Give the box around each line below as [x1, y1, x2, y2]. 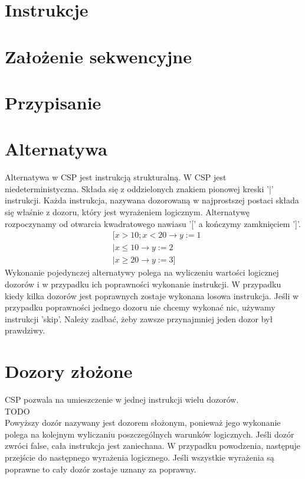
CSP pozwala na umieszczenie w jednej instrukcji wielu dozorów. [5, 393, 239, 405]
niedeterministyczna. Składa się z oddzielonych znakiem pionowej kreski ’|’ [5, 182, 274, 195]
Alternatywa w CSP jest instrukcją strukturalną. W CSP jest [5, 171, 227, 183]
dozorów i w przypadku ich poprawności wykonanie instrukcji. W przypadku [5, 277, 281, 290]
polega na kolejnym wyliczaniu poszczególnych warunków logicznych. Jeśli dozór [5, 428, 294, 440]
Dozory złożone [5, 359, 133, 383]
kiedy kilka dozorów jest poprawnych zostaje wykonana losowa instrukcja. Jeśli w [5, 289, 299, 302]
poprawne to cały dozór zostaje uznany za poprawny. [5, 462, 196, 475]
